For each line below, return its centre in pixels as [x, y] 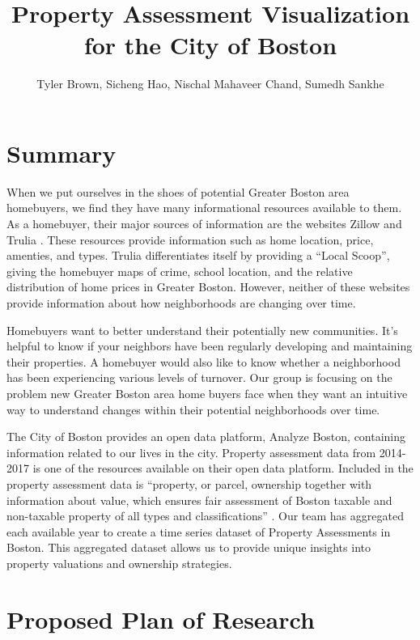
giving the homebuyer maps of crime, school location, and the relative [180, 271]
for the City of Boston [210, 45]
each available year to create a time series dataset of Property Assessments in [199, 531]
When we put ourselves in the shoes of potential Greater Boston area [178, 191]
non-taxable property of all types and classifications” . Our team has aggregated [205, 516]
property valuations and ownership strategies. [119, 563]
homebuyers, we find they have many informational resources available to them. [204, 208]
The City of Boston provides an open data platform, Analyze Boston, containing [206, 437]
